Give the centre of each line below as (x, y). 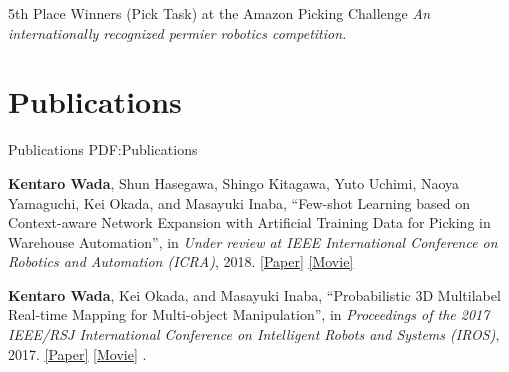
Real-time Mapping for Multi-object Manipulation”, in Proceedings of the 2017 (249, 314)
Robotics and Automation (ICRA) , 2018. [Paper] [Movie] (181, 261)
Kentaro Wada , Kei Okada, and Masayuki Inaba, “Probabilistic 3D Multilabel (254, 294)
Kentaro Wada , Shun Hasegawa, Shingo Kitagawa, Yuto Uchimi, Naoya (234, 182)
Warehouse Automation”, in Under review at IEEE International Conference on (253, 241)
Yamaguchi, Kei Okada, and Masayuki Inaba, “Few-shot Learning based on (239, 202)
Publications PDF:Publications (103, 149)
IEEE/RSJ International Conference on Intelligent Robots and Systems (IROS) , (254, 334)
